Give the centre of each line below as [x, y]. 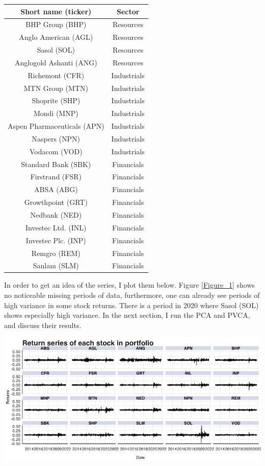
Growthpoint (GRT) [56, 202]
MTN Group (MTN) [56, 88]
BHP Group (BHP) [56, 24]
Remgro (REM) [56, 253]
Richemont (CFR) [56, 75]
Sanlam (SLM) [56, 265]
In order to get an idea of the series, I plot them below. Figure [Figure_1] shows [130, 285]
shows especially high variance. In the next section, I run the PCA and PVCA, [127, 315]
